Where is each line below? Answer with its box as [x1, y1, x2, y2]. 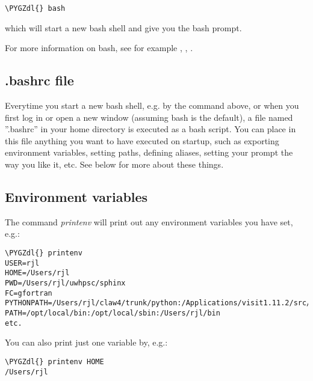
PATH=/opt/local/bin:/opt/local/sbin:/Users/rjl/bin [5, 308, 220, 317]
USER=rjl [5, 258, 40, 267]
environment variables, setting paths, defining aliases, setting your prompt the [5, 146, 293, 159]
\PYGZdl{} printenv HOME [5, 357, 104, 366]
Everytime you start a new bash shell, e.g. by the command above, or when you [5, 99, 299, 112]
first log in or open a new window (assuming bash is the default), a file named [5, 111, 293, 123]
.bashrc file [5, 71, 74, 90]
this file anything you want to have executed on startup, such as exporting [5, 134, 279, 147]
